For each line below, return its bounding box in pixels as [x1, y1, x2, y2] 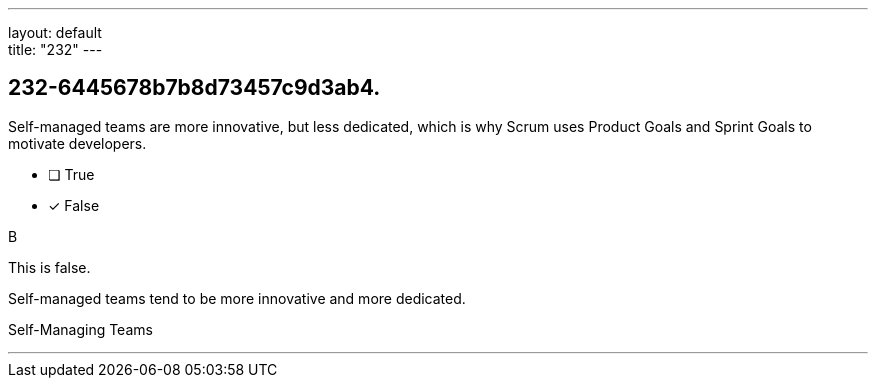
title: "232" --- [8, 41, 103, 58]
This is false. [8, 258, 91, 276]
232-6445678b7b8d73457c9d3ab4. [8, 75, 381, 101]
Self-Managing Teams [8, 320, 153, 338]
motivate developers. [8, 134, 147, 152]
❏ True [48, 165, 95, 183]
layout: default [8, 24, 102, 41]
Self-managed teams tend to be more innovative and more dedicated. [8, 289, 466, 307]
